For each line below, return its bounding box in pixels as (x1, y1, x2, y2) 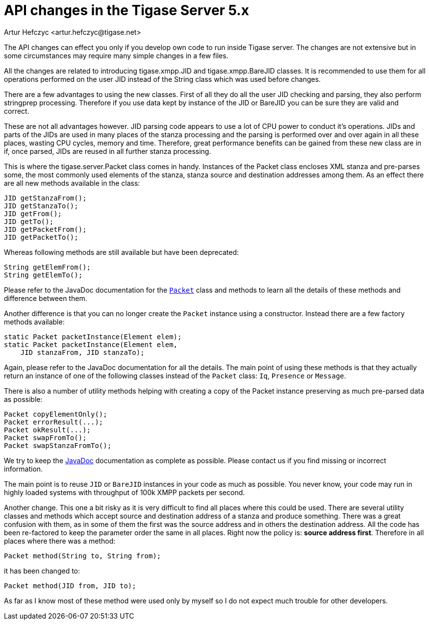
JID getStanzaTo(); (4, 201, 78, 210)
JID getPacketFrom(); (4, 225, 87, 233)
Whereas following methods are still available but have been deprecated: (4, 248, 239, 256)
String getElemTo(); (4, 271, 83, 279)
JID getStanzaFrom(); (4, 194, 87, 202)
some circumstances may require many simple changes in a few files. (4, 51, 228, 60)
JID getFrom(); (4, 209, 62, 218)
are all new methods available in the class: (4, 178, 140, 187)
